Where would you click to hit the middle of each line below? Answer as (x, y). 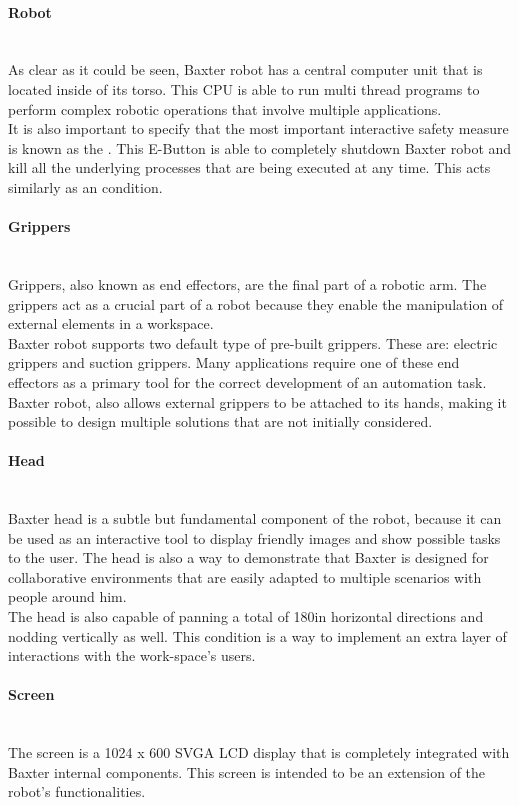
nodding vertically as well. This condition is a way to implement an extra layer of (257, 635)
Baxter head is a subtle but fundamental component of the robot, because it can (255, 518)
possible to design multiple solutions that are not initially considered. (220, 421)
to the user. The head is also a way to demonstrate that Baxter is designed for (248, 557)
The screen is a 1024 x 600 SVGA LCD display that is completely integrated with (259, 752)
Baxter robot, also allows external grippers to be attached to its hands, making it (257, 401)
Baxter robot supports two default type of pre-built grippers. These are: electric (253, 342)
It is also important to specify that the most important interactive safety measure (258, 128)
